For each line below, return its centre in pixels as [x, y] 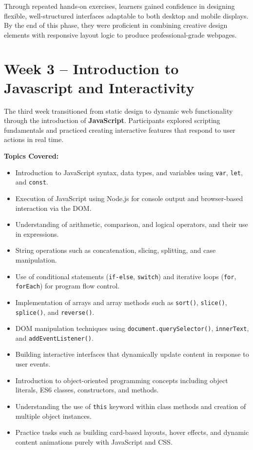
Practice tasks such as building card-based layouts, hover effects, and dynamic [132, 432]
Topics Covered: [31, 156]
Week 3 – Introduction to [91, 68]
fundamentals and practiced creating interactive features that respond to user [120, 130]
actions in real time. [34, 139]
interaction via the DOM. [53, 208]
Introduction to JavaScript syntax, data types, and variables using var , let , [129, 172]
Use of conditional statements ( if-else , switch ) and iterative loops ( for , [126, 276]
